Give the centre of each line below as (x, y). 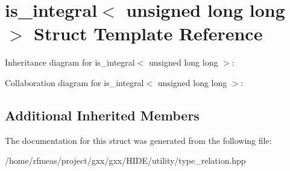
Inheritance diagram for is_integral (70, 62)
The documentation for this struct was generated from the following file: (138, 140)
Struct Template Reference (148, 33)
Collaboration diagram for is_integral (74, 82)
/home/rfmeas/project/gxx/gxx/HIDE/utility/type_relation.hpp (125, 160)
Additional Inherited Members (102, 115)
